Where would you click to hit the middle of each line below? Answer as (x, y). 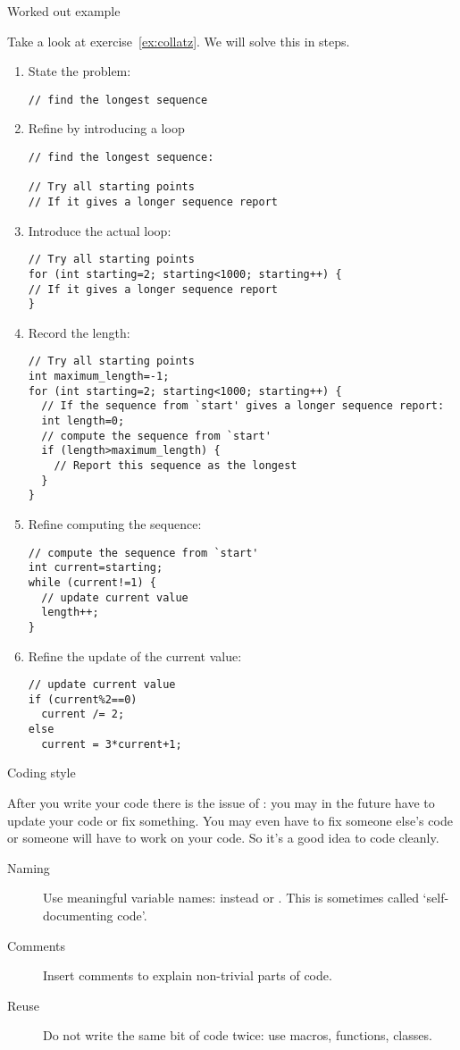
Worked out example (64, 11)
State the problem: (79, 71)
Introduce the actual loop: (100, 230)
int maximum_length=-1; (99, 377)
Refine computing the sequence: (115, 524)
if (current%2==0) (83, 699)
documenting (78, 915)
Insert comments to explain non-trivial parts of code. (188, 975)
